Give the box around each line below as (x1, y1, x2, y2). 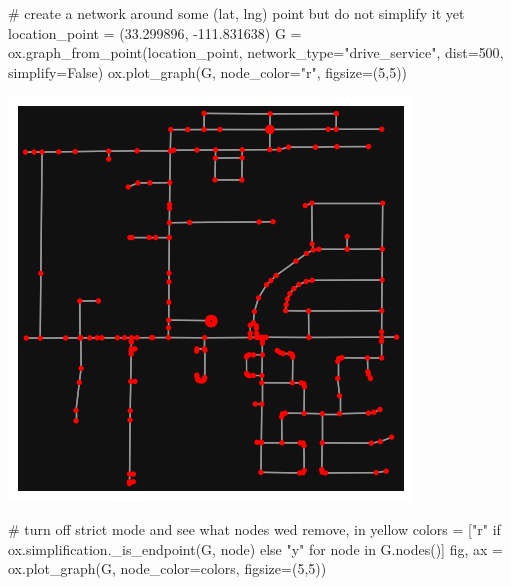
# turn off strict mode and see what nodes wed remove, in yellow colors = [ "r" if (8, 518, 501, 539)
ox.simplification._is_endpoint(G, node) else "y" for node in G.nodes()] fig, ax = (8, 538, 503, 559)
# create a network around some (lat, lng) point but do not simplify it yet (8, 3, 465, 23)
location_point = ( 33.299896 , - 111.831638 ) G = (8, 22, 302, 43)
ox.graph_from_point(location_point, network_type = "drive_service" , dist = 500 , (8, 42, 504, 63)
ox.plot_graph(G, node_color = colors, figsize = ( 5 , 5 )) (8, 558, 327, 579)
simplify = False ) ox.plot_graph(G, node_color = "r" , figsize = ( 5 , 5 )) (8, 61, 408, 82)
